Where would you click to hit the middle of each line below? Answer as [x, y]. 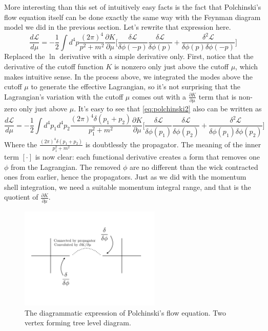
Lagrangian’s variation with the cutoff [64, 96]
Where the [21, 144]
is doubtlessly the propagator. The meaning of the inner [173, 144]
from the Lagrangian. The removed [66, 167]
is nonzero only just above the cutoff [171, 66]
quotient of [21, 197]
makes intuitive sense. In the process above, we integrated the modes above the [129, 76]
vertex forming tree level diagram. [78, 323]
